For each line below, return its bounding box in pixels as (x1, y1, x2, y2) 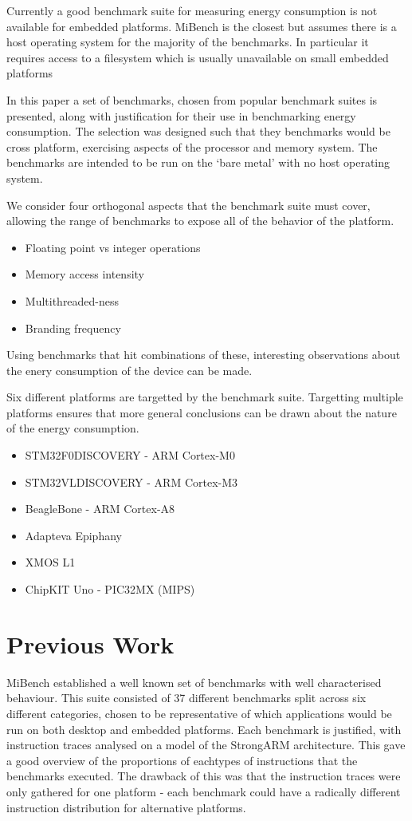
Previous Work (6, 627, 175, 660)
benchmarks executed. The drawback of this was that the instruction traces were (6, 768, 401, 784)
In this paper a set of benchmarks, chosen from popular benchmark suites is (6, 91, 378, 108)
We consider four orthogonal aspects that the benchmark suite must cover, (6, 196, 371, 213)
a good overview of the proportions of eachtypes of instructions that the (6, 752, 358, 768)
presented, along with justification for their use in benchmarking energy (6, 107, 356, 124)
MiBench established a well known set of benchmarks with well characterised (6, 673, 382, 690)
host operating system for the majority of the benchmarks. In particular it (6, 34, 369, 50)
